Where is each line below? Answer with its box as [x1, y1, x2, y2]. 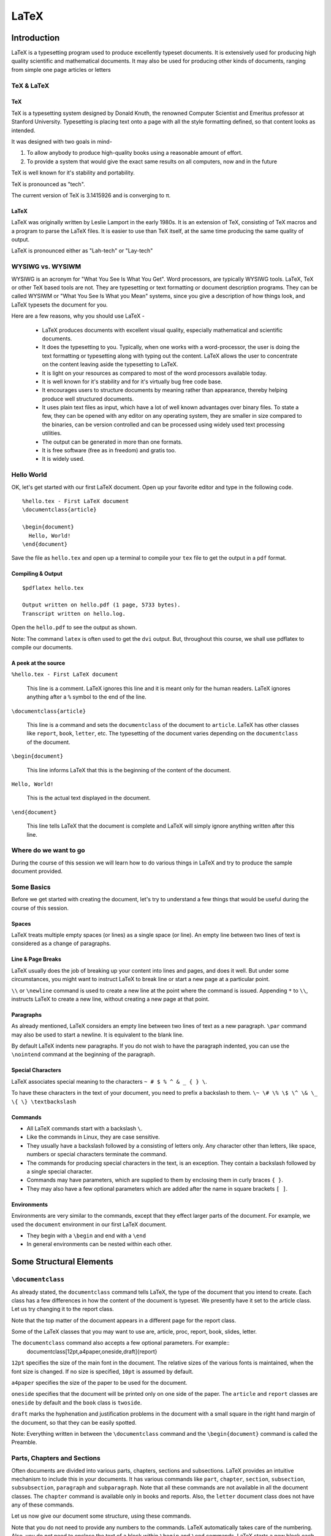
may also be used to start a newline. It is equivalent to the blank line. [11, 1031, 184, 1038]
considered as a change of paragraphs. [11, 940, 112, 947]
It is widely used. [42, 455, 85, 463]
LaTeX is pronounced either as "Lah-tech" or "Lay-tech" [11, 247, 153, 254]
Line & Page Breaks [11, 955, 61, 963]
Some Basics [11, 882, 51, 891]
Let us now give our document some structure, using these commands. [11, 1512, 192, 1520]
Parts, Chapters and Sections [11, 1454, 101, 1462]
